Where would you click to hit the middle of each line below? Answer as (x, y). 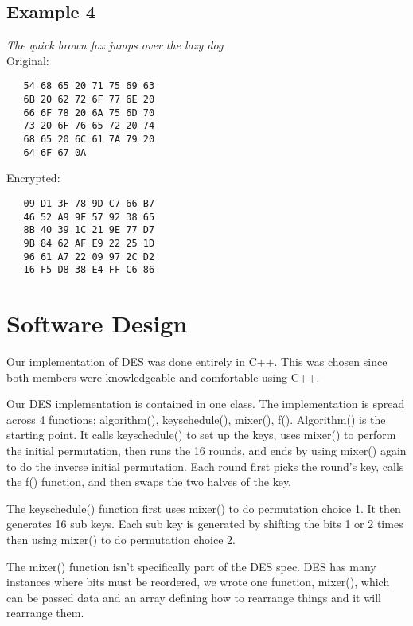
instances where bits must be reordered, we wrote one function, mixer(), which (198, 582)
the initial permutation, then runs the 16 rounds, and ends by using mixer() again (206, 450)
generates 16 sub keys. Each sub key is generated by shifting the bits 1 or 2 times (205, 524)
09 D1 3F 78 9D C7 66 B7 (89, 203)
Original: (28, 60)
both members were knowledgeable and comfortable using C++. (163, 377)
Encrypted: (33, 178)
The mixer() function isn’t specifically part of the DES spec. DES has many (191, 566)
